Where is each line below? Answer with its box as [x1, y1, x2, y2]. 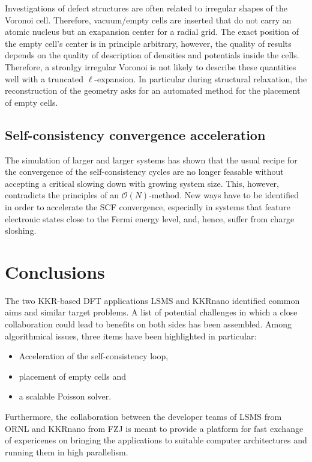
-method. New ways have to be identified [149, 189, 299, 201]
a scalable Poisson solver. [19, 390, 112, 403]
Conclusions [5, 259, 105, 284]
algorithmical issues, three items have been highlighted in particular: [5, 329, 257, 342]
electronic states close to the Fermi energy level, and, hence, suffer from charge [5, 212, 295, 225]
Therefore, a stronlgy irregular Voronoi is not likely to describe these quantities [5, 60, 296, 73]
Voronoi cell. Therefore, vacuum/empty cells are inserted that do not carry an [5, 13, 292, 26]
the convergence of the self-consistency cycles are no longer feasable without [5, 165, 284, 178]
